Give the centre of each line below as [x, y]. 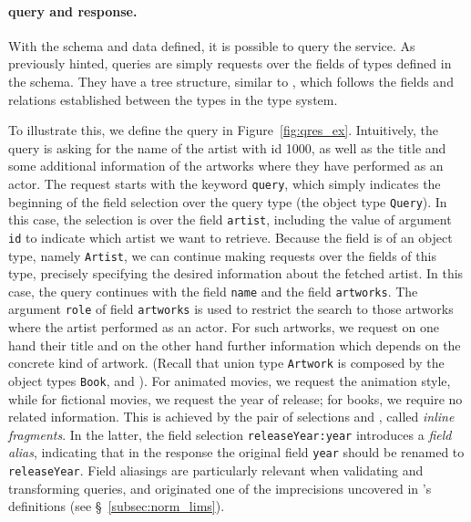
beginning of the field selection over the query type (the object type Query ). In [228, 201]
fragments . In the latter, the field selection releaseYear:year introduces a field [230, 434]
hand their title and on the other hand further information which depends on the [235, 345]
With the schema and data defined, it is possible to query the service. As [212, 45]
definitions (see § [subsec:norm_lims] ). [117, 506]
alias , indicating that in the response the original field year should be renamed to [236, 452]
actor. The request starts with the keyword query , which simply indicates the [225, 183]
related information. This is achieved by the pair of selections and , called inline [231, 417]
